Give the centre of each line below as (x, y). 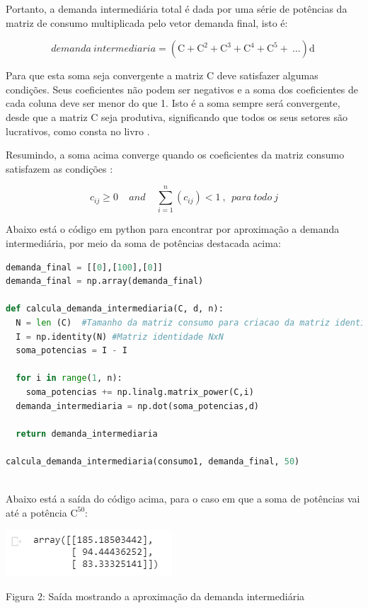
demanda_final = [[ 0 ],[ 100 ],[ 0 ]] (85, 267)
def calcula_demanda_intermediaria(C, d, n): (115, 309)
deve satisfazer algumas (268, 75)
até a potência (36, 512)
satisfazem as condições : (59, 168)
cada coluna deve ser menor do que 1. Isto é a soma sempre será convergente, (173, 103)
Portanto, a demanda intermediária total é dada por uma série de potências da (177, 8)
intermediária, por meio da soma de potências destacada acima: (143, 243)
